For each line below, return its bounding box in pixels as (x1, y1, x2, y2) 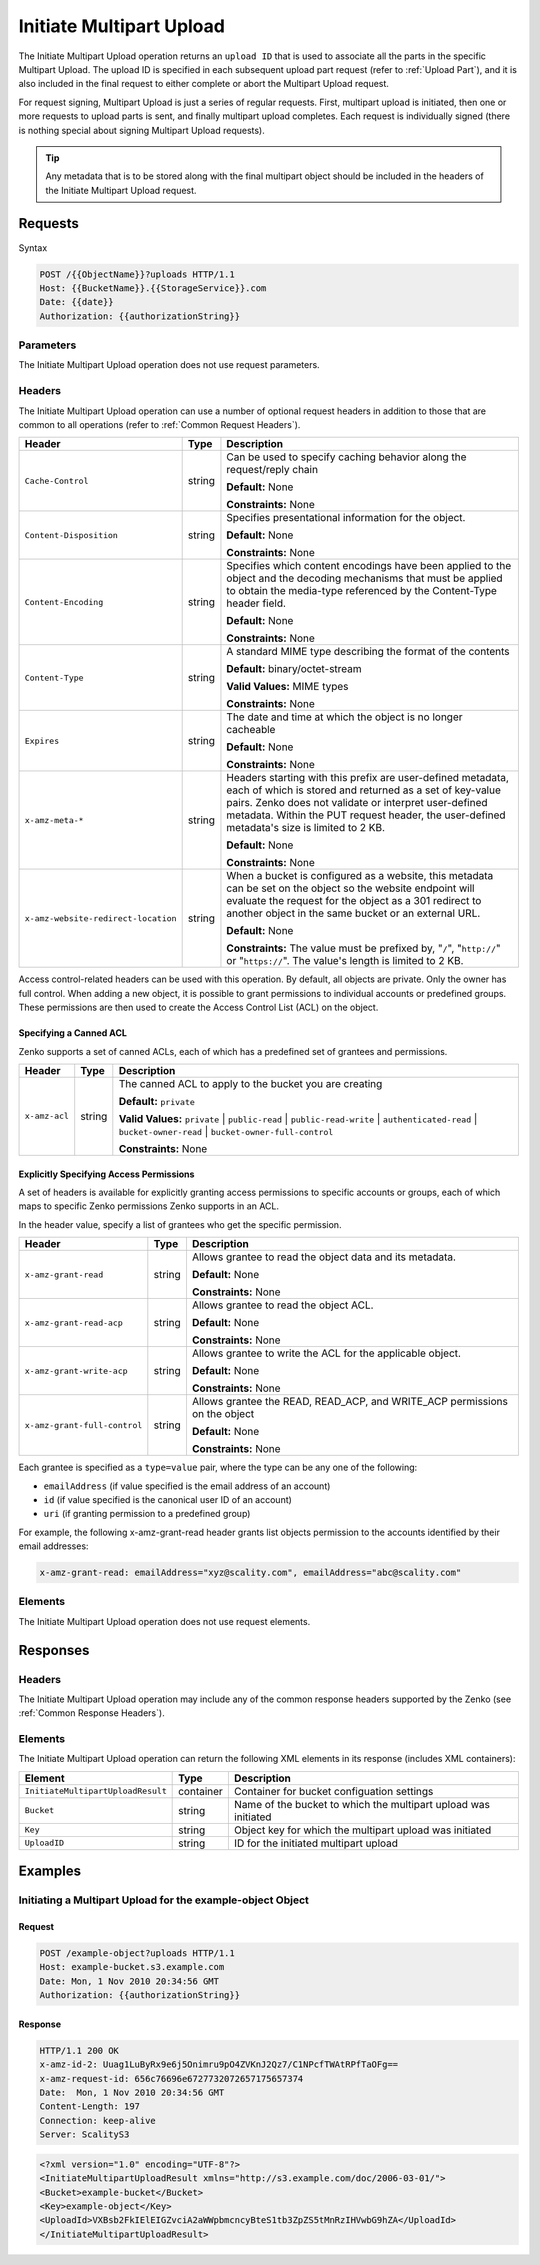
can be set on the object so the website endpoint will (226, 881, 475, 895)
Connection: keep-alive (39, 2115, 157, 2126)
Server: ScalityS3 (39, 2129, 130, 2140)
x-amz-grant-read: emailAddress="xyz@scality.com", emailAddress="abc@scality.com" (39, 1567, 462, 1579)
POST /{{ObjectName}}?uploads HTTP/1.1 (39, 268, 235, 280)
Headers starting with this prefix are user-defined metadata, (226, 771, 510, 785)
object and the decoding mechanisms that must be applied (226, 571, 504, 585)
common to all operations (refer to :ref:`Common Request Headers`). (18, 419, 301, 430)
